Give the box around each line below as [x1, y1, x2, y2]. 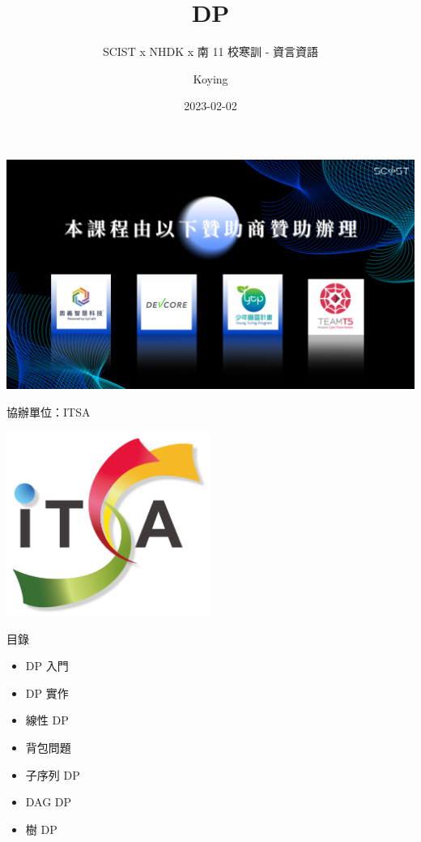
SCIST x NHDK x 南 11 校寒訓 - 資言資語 [102, 43, 319, 60]
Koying [193, 70, 228, 87]
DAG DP [25, 793, 72, 810]
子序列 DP [25, 766, 80, 783]
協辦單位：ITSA [6, 404, 91, 420]
